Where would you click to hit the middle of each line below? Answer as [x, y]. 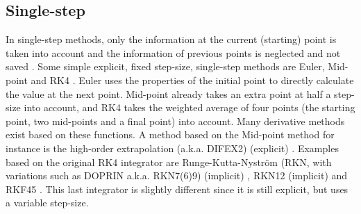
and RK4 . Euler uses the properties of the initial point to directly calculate [192, 80]
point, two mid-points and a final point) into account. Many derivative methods [175, 121]
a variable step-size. [47, 203]
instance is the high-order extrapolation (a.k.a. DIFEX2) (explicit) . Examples [172, 148]
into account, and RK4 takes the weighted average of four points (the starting [190, 107]
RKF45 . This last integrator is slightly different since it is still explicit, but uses [177, 189]
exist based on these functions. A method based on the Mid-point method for [170, 134]
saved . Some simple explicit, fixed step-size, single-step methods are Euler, [165, 66]
